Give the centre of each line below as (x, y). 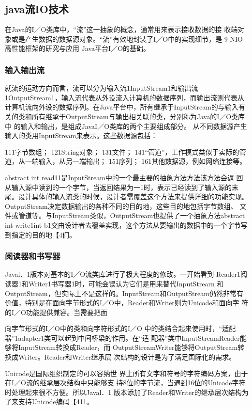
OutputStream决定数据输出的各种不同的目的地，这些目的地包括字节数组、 (121, 206)
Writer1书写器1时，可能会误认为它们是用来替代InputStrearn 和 (126, 283)
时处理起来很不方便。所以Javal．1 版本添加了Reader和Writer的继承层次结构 (123, 392)
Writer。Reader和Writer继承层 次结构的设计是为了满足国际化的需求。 (127, 357)
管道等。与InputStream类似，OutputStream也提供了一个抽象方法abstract (132, 215)
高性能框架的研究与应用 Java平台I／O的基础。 (78, 48)
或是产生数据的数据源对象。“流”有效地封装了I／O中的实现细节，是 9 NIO (127, 39)
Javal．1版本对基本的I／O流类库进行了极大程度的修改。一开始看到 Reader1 (123, 274)
